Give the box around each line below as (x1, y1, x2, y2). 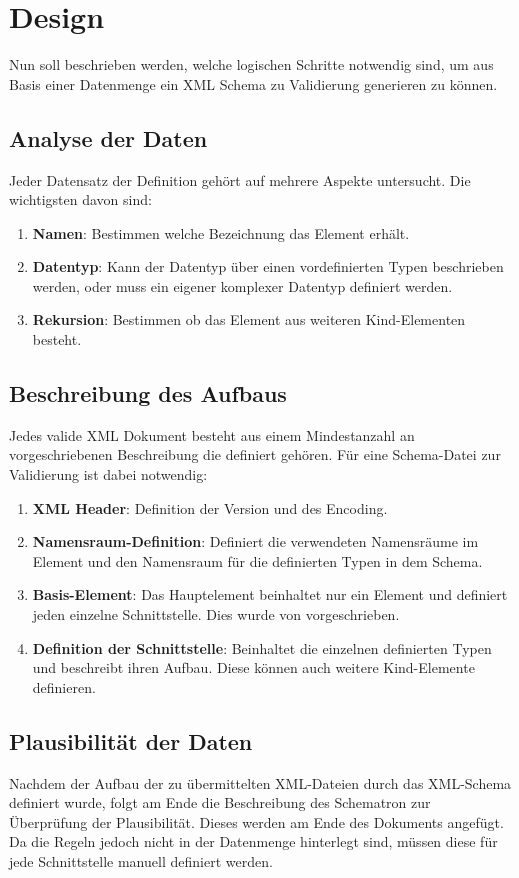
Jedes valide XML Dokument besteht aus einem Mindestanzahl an (9, 424, 415, 445)
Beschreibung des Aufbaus (9, 378, 287, 409)
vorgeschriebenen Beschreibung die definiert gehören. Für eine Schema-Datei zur (9, 444, 501, 465)
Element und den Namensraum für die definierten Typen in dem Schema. (32, 550, 483, 571)
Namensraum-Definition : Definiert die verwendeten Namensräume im (32, 531, 479, 552)
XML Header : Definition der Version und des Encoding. (32, 497, 388, 518)
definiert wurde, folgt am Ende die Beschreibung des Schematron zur (9, 792, 431, 813)
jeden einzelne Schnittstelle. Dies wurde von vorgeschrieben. (32, 604, 400, 625)
